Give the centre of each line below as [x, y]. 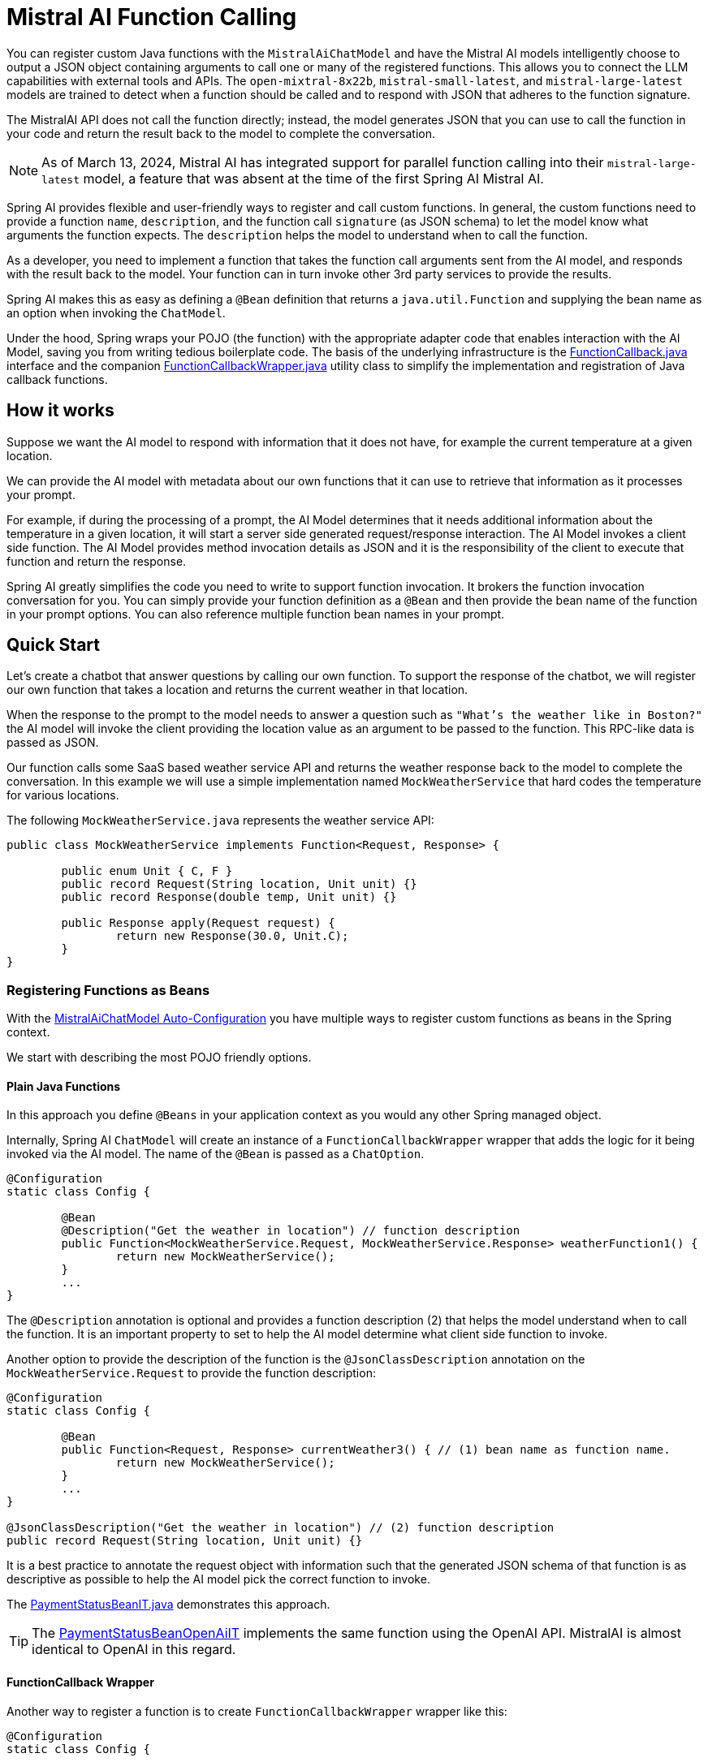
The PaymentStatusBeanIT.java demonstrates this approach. [168, 1605]
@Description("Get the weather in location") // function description [291, 1231]
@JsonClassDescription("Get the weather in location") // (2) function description [281, 1528]
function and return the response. [97, 561]
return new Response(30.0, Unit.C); [232, 936]
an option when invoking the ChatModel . [116, 312]
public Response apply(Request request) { [198, 923]
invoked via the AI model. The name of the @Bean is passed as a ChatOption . [216, 1154]
